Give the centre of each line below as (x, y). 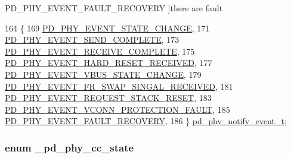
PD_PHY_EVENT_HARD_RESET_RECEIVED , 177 (109, 63)
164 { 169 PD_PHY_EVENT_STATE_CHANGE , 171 (107, 28)
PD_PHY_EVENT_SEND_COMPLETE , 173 (92, 39)
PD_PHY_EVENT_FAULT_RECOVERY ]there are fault (114, 8)
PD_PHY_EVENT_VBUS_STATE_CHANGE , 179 (103, 74)
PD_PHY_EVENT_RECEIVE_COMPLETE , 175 (100, 51)
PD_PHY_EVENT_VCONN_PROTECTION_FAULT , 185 (117, 109)
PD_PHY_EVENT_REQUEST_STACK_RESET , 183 (108, 98)
